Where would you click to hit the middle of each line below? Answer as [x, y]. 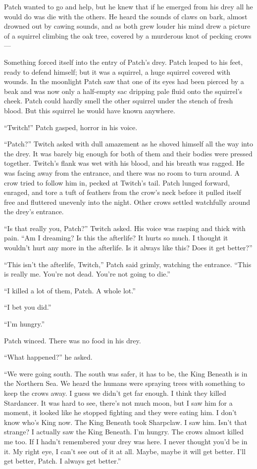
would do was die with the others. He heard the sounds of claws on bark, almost [126, 16]
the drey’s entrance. [34, 211]
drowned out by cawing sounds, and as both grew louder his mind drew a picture [127, 26]
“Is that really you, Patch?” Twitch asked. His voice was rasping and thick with [125, 228]
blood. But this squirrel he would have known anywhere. [90, 110]
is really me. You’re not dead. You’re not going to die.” [87, 274]
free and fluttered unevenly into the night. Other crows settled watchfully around [127, 202]
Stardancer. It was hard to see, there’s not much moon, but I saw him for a [118, 402]
